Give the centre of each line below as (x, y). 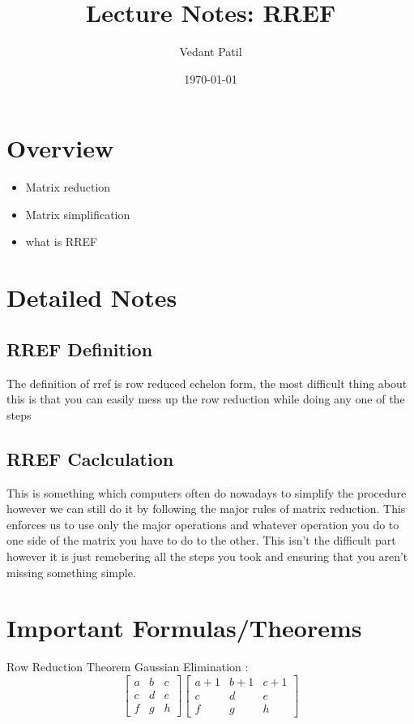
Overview (60, 148)
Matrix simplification (78, 214)
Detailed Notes (92, 297)
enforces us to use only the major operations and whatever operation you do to (203, 524)
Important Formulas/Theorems (184, 628)
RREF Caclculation (90, 458)
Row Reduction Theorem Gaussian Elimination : (128, 667)
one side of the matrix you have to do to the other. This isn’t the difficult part (201, 540)
